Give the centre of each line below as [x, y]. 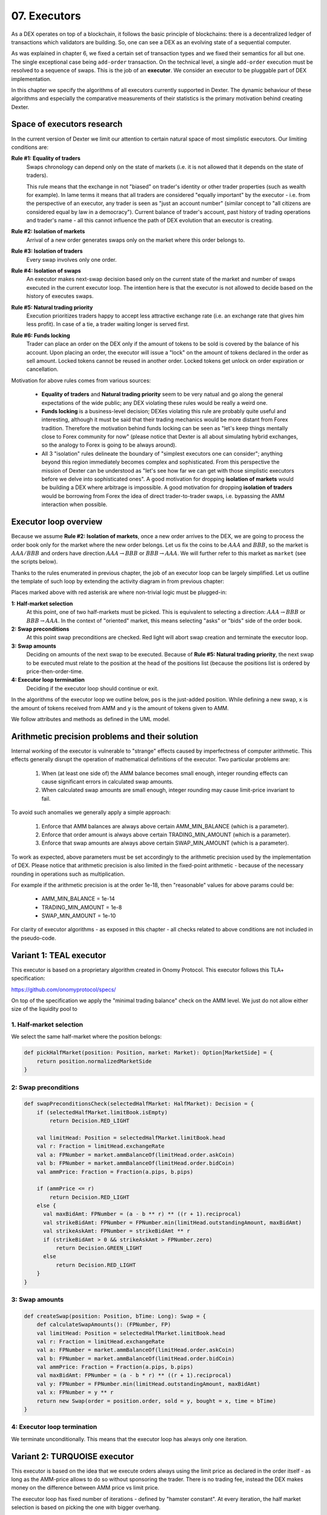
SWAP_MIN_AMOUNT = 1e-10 [79, 916]
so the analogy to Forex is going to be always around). [109, 445]
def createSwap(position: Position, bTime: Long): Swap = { [115, 1316]
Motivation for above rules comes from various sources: [81, 380]
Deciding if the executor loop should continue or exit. [92, 688]
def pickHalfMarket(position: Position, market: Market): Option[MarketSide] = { [149, 1053]
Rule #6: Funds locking [41, 335]
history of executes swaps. [60, 296]
